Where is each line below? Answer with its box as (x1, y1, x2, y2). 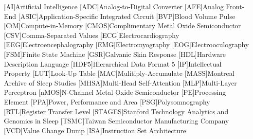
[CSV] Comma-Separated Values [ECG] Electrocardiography (4, 30, 180, 40)
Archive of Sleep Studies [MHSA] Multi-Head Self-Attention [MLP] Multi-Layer (4, 77, 237, 87)
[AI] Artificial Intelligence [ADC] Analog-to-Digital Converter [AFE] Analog (4, 1, 224, 11)
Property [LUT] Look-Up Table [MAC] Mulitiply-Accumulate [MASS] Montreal (4, 68, 235, 78)
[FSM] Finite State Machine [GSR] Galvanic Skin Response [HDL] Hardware (4, 49, 226, 59)
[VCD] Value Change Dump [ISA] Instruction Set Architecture (4, 125, 186, 135)
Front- (226, 1, 245, 11)
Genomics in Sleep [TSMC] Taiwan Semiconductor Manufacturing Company (4, 116, 229, 126)
